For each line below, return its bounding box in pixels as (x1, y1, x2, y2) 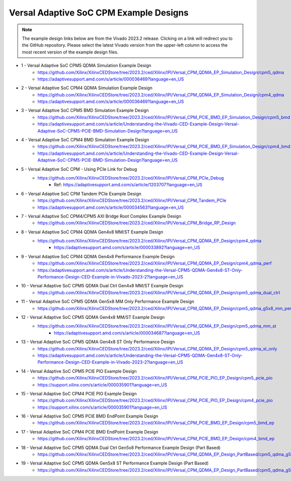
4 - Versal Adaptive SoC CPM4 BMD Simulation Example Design (21, 137, 149, 143)
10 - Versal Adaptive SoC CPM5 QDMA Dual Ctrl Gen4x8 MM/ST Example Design (21, 283, 184, 289)
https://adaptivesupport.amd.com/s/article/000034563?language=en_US (37, 204, 184, 210)
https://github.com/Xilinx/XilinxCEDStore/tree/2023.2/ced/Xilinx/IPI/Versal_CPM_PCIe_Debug (37, 175, 224, 181)
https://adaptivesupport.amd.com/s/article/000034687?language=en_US (54, 330, 200, 336)
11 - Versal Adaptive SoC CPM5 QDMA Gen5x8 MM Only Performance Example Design (21, 299, 194, 304)
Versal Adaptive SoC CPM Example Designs (9, 7, 189, 18)
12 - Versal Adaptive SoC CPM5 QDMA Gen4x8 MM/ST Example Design (21, 315, 165, 320)
